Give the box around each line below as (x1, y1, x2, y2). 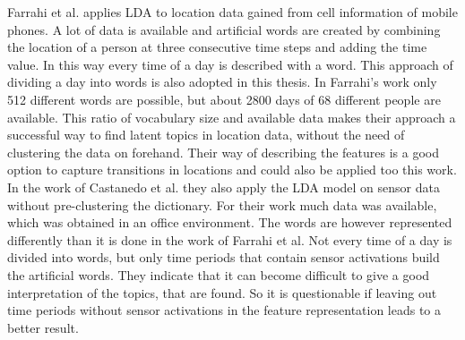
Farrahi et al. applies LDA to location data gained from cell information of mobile (7, 3, 458, 21)
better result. (7, 318, 79, 336)
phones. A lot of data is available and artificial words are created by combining (7, 20, 441, 38)
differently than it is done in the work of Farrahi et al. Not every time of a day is (7, 230, 452, 249)
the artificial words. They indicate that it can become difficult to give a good (7, 265, 430, 284)
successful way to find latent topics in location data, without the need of (7, 125, 405, 144)
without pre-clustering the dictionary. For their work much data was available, (7, 195, 437, 214)
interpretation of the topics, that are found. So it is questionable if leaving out (7, 283, 437, 302)
